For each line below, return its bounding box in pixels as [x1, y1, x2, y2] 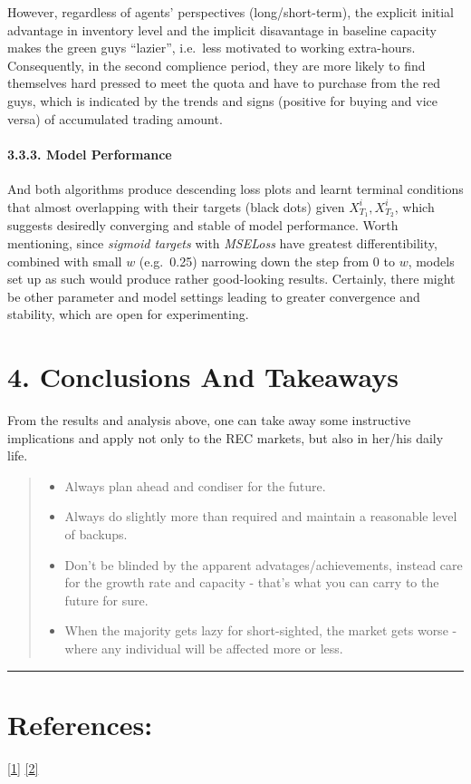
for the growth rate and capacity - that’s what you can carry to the [64, 573, 439, 592]
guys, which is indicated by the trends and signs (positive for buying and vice [7, 91, 438, 110]
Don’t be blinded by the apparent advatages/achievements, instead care [64, 555, 463, 574]
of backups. [64, 525, 128, 544]
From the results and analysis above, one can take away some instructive [7, 411, 411, 430]
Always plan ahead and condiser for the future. [64, 476, 326, 495]
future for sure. [64, 590, 149, 609]
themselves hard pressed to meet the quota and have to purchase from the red [7, 73, 441, 92]
